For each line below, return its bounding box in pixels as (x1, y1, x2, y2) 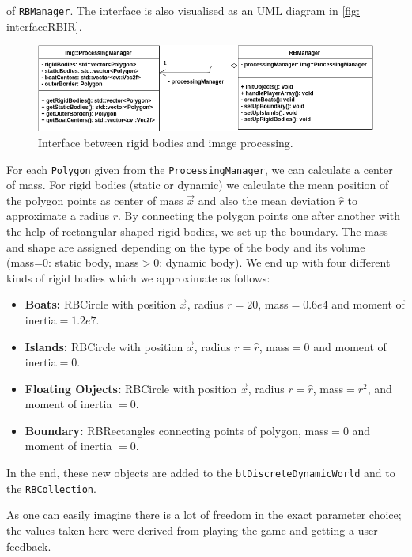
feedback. (6, 537, 51, 554)
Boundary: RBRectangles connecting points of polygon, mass (25, 422, 329, 438)
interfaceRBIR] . (6, 17, 82, 34)
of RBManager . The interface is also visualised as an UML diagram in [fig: (6, 2, 360, 18)
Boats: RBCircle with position (25, 296, 176, 313)
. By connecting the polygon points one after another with (118, 207, 401, 224)
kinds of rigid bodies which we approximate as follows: (6, 269, 270, 286)
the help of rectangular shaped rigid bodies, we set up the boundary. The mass (6, 222, 388, 239)
